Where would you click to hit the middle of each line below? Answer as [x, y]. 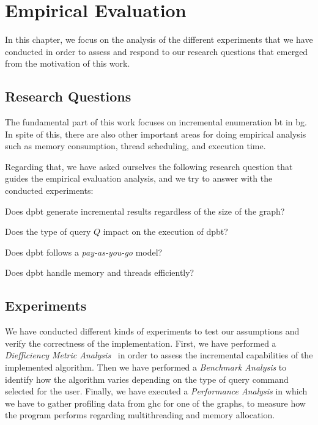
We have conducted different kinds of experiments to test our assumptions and [152, 331]
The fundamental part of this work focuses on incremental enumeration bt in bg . [156, 122]
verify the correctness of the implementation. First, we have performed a [141, 343]
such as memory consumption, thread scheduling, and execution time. [135, 146]
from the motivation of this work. [68, 63]
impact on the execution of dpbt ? [165, 231]
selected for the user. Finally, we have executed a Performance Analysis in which [156, 391]
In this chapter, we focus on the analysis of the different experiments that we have [159, 39]
